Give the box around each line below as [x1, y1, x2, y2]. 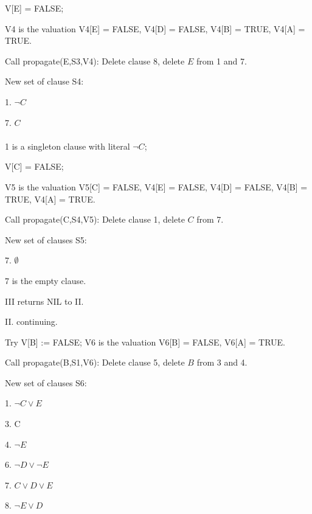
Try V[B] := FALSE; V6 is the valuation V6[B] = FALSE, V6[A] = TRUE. [5, 335, 285, 348]
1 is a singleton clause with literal [5, 139, 130, 152]
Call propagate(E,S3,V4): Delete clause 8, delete [5, 54, 185, 67]
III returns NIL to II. [5, 294, 84, 307]
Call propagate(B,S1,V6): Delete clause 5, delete [5, 356, 185, 369]
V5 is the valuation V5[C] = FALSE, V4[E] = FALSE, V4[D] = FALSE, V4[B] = [5, 180, 308, 193]
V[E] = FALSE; [5, 2, 64, 14]
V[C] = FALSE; [5, 160, 64, 173]
